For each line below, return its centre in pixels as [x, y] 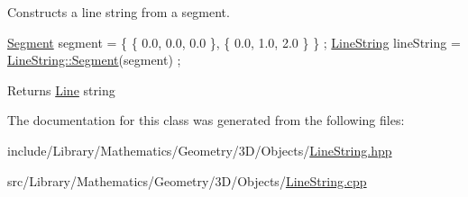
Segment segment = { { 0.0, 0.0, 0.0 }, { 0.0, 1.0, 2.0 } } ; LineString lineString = [234, 42]
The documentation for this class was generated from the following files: [206, 120]
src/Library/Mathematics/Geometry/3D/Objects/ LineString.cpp [187, 180]
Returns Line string [61, 90]
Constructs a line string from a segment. [119, 12]
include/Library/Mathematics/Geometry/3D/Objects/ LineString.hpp [200, 150]
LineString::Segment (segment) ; [94, 60]
